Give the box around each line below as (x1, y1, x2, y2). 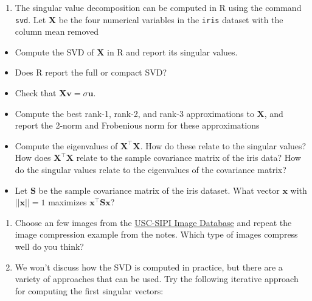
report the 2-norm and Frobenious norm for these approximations (15, 119, 260, 132)
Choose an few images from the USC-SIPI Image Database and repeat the (15, 216, 292, 228)
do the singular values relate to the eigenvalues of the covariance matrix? (15, 163, 286, 175)
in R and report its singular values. (106, 45, 238, 58)
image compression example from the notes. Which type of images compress (15, 228, 298, 241)
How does (15, 151, 51, 164)
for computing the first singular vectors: (15, 284, 164, 297)
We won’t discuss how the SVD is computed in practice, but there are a (15, 260, 283, 273)
